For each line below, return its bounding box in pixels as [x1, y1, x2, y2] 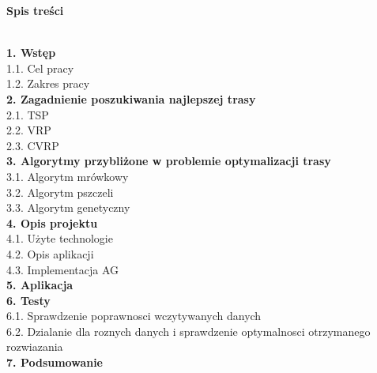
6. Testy [6, 292, 51, 308]
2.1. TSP [6, 106, 49, 122]
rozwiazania [6, 338, 63, 355]
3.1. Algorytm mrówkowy [6, 168, 129, 184]
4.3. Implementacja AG [6, 261, 119, 277]
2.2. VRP [6, 122, 51, 138]
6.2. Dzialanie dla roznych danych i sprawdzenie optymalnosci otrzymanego [6, 322, 371, 339]
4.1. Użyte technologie [6, 230, 113, 247]
